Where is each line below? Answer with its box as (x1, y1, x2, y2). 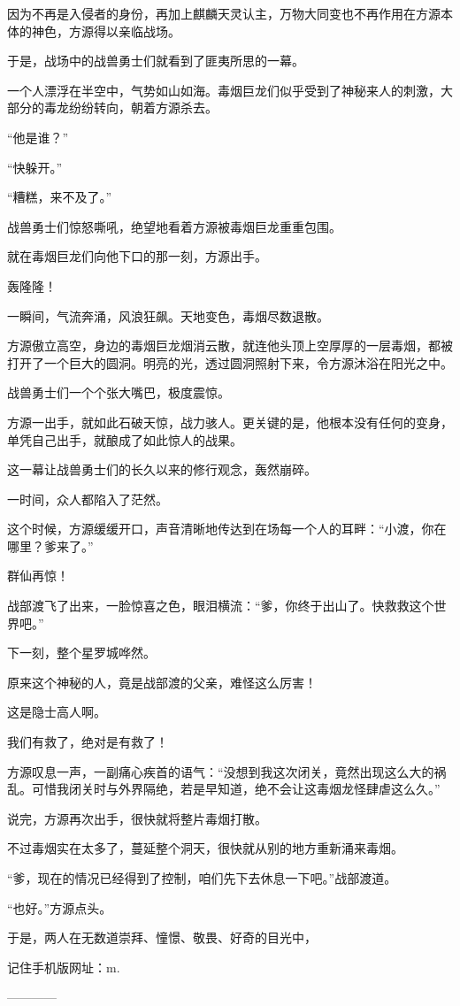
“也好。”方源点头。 (7, 898, 112, 917)
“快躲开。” (7, 157, 63, 176)
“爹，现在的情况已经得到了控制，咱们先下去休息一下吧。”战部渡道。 (7, 869, 397, 887)
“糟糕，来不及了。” (7, 188, 112, 206)
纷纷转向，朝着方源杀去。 (68, 98, 218, 117)
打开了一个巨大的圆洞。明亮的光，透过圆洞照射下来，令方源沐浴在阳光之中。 (7, 353, 453, 372)
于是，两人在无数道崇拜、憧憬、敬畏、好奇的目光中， (7, 928, 317, 947)
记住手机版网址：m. (7, 957, 120, 976)
